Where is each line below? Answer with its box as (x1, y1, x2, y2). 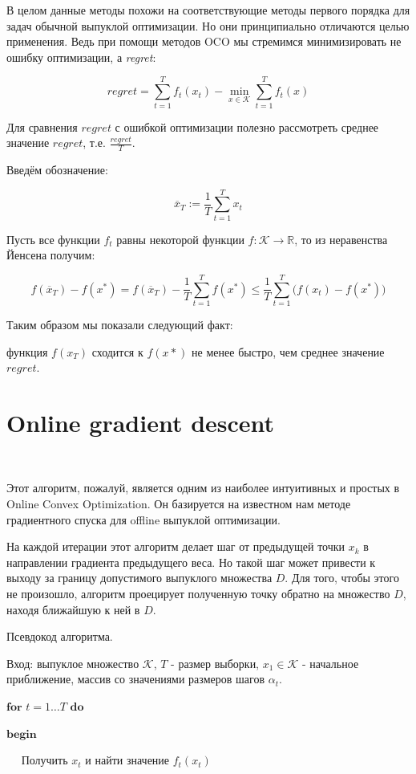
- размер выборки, (171, 654, 260, 671)
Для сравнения (6, 118, 78, 135)
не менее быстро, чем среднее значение (192, 343, 385, 360)
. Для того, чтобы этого (285, 569, 399, 586)
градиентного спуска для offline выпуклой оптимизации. (6, 511, 281, 528)
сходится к (91, 343, 143, 360)
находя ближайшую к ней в (6, 601, 140, 617)
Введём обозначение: (6, 161, 108, 177)
